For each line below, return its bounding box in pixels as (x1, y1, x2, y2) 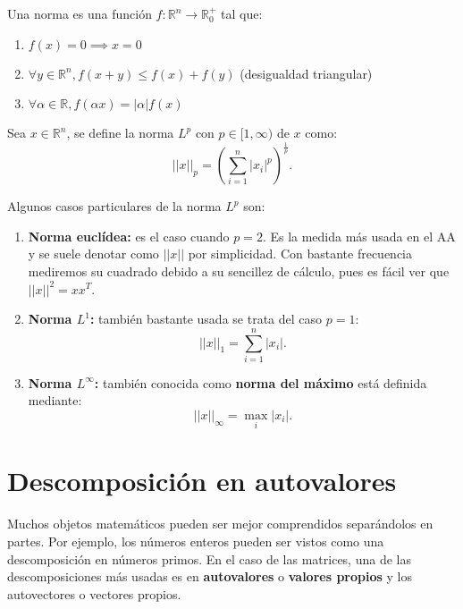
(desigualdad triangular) (240, 63, 373, 82)
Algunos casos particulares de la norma (7, 197, 222, 216)
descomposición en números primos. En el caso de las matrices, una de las (7, 549, 411, 568)
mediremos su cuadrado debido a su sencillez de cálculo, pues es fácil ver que (28, 261, 450, 280)
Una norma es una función (7, 4, 152, 22)
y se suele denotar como (28, 244, 159, 263)
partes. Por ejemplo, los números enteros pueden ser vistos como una (7, 531, 384, 550)
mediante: (28, 391, 82, 410)
